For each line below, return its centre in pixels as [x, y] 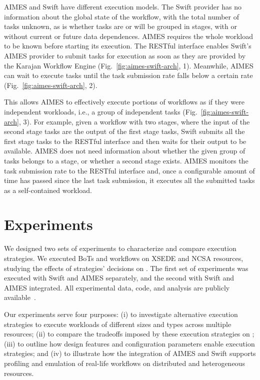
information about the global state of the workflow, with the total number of [122, 16]
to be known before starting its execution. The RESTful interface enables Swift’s [128, 46]
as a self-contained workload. [48, 190]
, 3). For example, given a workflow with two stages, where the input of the [134, 121]
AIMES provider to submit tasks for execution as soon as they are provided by [125, 55]
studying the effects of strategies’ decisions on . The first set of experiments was [126, 268]
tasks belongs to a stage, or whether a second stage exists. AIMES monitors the [126, 160]
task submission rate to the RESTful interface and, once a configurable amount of [129, 170]
